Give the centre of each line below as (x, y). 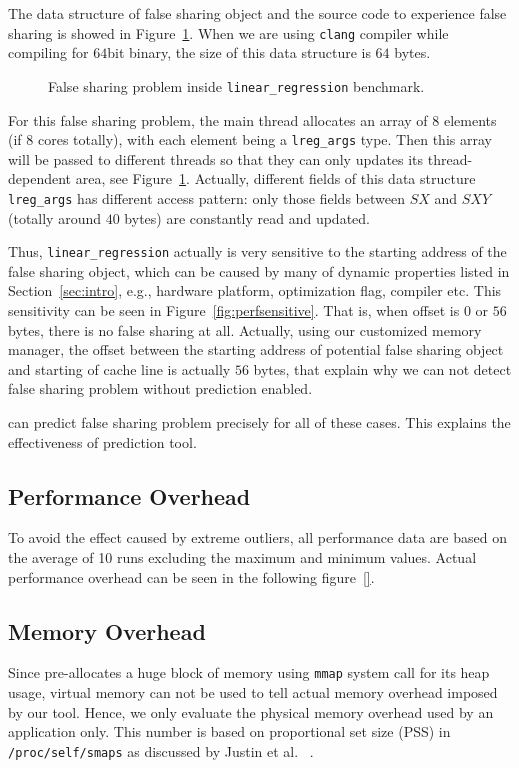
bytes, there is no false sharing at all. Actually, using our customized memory (245, 329)
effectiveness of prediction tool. (102, 441)
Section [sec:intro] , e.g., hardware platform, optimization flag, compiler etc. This (255, 290)
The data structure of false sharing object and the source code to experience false (257, 13)
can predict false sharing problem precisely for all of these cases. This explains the (259, 422)
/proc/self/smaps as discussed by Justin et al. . (161, 750)
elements (470, 119)
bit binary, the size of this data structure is (239, 52)
